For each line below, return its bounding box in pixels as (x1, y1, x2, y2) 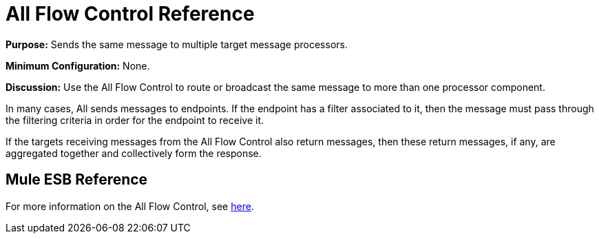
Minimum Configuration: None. (6, 59, 150, 72)
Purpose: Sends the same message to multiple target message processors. (6, 38, 348, 50)
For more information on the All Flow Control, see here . (6, 200, 254, 212)
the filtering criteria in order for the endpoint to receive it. (6, 114, 264, 126)
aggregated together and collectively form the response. (6, 147, 262, 159)
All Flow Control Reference (6, 2, 255, 25)
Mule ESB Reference (6, 171, 148, 189)
